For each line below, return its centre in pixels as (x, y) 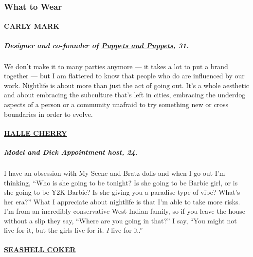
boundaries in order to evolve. (48, 114)
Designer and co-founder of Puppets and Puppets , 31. (97, 45)
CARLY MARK (32, 26)
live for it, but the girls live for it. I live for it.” (73, 230)
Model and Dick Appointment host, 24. (71, 152)
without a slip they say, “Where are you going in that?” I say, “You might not (120, 220)
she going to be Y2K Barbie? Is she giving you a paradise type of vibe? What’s (122, 192)
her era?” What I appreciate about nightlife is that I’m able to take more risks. (122, 201)
